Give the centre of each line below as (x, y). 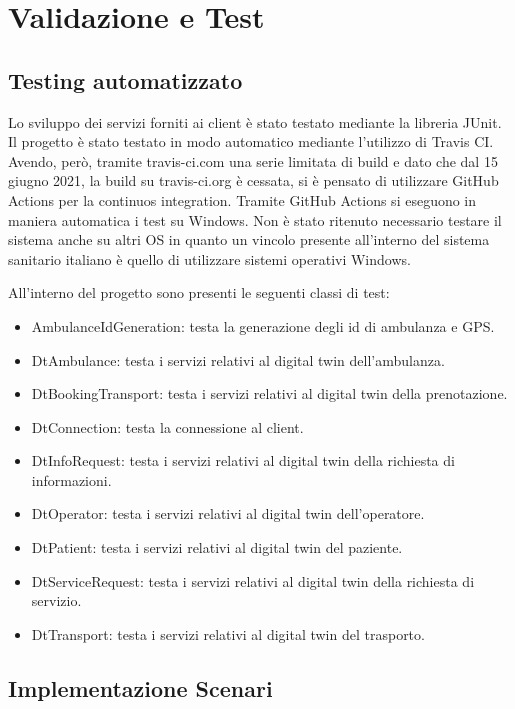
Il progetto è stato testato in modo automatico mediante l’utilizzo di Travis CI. (251, 141)
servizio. (56, 600)
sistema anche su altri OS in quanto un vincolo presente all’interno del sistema (249, 239)
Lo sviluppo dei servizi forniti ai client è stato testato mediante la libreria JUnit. (255, 121)
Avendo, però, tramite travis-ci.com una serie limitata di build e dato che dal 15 (253, 160)
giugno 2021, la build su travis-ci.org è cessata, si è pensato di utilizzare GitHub (253, 180)
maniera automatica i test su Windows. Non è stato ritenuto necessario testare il (255, 219)
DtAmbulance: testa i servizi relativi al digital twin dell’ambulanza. (238, 359)
